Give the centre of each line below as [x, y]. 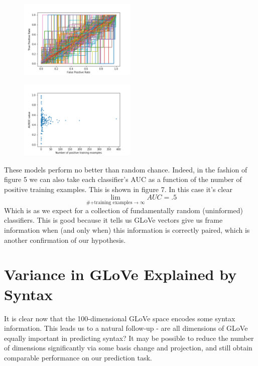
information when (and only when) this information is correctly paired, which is [127, 230]
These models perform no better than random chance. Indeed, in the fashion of [126, 169]
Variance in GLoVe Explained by [120, 274]
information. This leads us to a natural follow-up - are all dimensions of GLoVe [126, 328]
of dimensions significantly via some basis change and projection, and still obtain [128, 348]
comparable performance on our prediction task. [78, 357]
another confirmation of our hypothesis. [65, 240]
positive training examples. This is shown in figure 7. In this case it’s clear [118, 189]
